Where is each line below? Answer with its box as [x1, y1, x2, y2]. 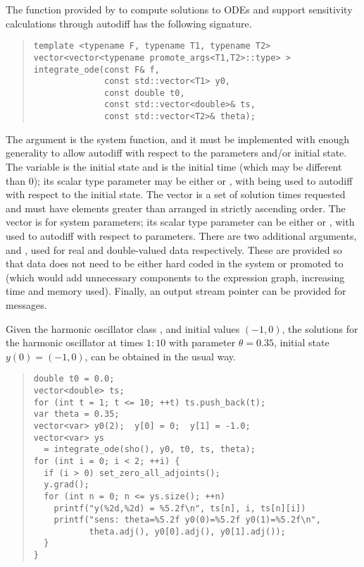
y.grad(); [44, 480, 89, 490]
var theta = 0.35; [33, 409, 120, 420]
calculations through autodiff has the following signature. [6, 16, 252, 30]
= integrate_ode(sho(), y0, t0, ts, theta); [44, 444, 256, 455]
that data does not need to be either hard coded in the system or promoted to [6, 256, 344, 271]
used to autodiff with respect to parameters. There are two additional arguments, [6, 228, 357, 243]
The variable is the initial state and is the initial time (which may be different [6, 159, 342, 173]
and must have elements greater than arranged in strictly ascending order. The [6, 200, 346, 215]
